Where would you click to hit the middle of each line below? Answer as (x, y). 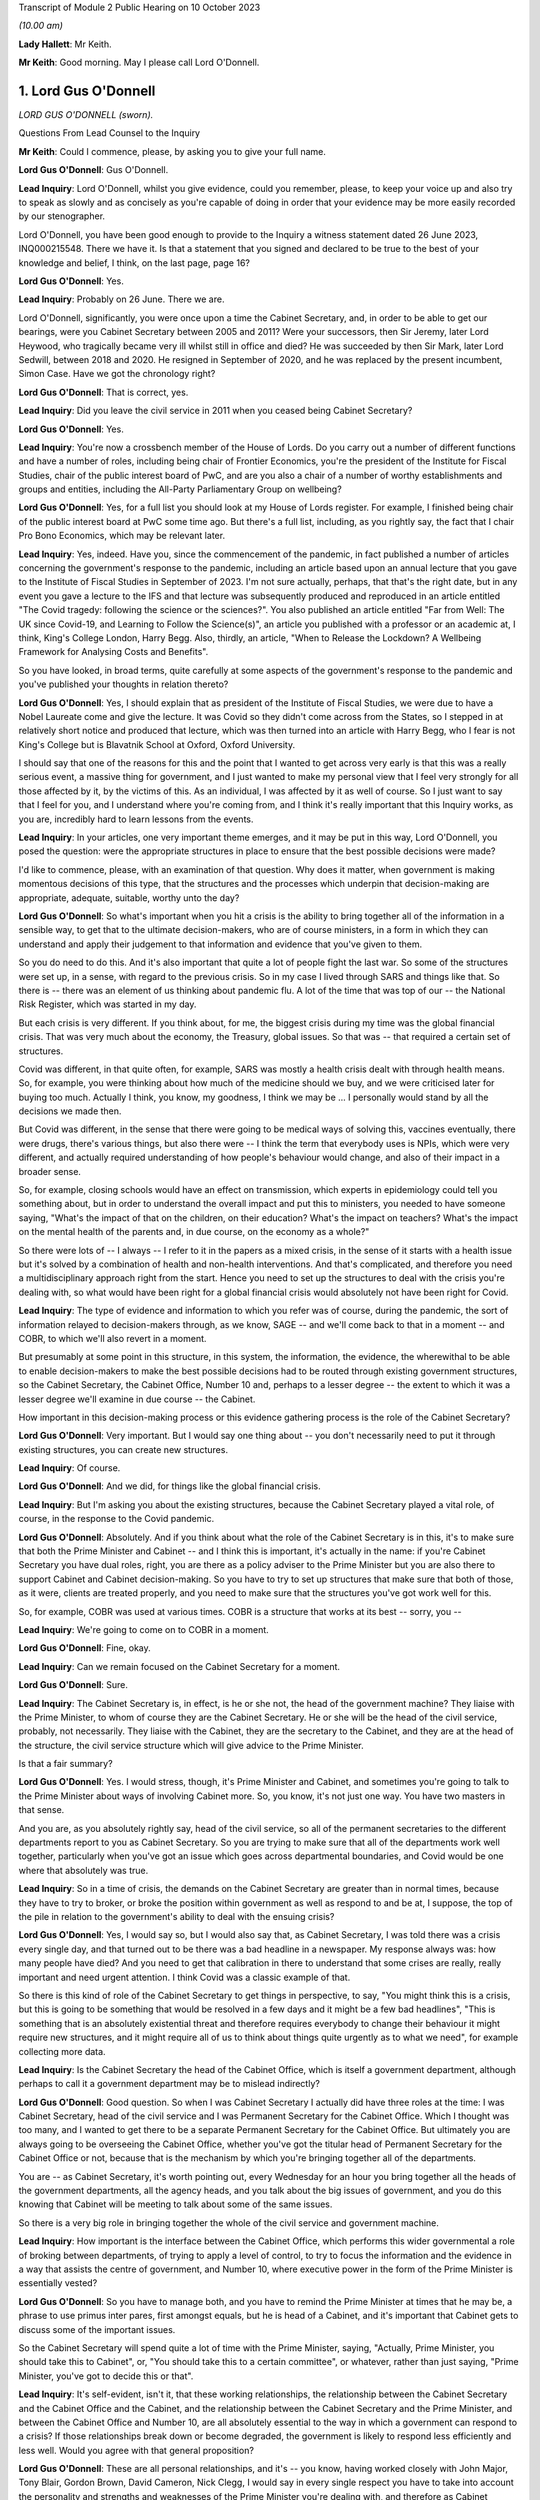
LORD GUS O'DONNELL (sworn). (86, 115)
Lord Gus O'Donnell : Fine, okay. (85, 1648)
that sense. (41, 1810)
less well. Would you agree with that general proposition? (136, 2450)
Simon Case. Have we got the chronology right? (117, 374)
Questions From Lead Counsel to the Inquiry (109, 133)
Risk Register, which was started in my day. (107, 1004)
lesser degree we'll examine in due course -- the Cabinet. (137, 1399)
